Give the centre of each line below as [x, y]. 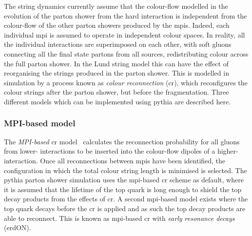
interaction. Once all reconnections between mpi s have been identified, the [115, 160]
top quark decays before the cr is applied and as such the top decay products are [125, 208]
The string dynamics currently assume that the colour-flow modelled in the [116, 6]
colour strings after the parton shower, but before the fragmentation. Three [116, 92]
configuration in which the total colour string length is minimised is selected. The [126, 170]
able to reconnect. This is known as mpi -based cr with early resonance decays [119, 218]
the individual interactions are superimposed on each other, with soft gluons [118, 44]
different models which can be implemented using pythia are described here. [117, 101]
